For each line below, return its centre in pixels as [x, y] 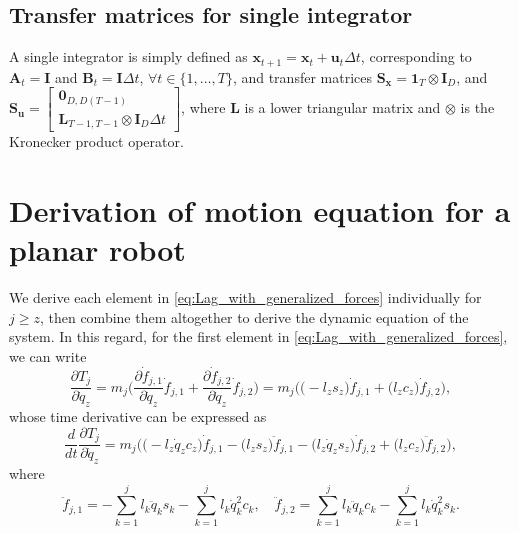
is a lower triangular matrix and [342, 107]
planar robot [97, 249]
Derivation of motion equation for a [260, 210]
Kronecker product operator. [96, 141]
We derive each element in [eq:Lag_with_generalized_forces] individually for [245, 297]
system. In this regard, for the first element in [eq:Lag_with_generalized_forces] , [258, 336]
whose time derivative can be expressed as [138, 416]
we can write [48, 355]
